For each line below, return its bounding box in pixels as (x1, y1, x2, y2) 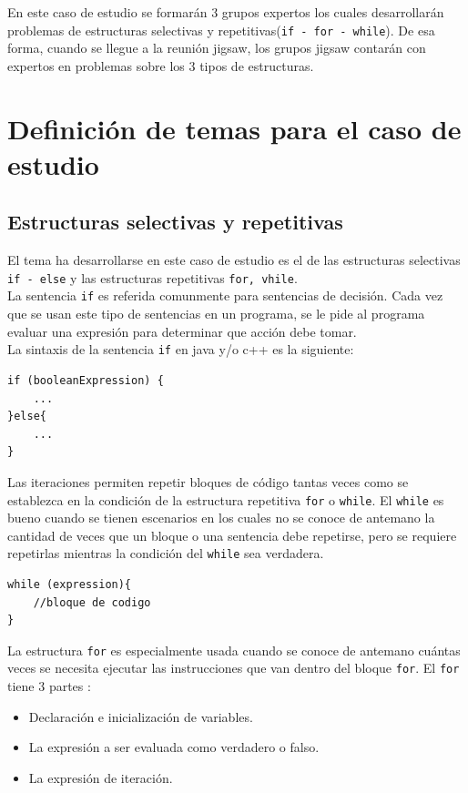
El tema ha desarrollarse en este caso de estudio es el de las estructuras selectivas (7, 250, 461, 269)
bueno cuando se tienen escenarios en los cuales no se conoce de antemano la (7, 508, 435, 527)
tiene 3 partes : (7, 676, 91, 696)
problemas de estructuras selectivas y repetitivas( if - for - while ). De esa (7, 20, 435, 39)
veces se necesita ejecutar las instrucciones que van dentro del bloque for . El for (7, 658, 460, 677)
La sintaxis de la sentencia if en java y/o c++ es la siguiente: (7, 340, 354, 359)
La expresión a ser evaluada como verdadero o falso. (28, 737, 320, 757)
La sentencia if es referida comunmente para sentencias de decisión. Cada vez (7, 286, 443, 305)
